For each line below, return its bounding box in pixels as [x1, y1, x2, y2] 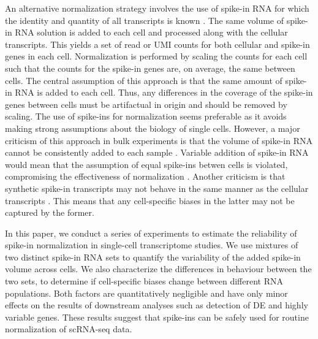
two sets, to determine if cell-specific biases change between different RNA [5, 275, 284, 288]
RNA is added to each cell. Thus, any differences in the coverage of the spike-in [15, 86, 313, 99]
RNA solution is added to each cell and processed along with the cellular [15, 26, 288, 39]
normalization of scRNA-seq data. [5, 322, 132, 335]
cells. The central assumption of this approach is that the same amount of [5, 74, 282, 86]
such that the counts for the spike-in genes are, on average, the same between [5, 61, 295, 74]
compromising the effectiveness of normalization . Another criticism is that [5, 170, 286, 183]
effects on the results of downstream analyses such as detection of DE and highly [5, 299, 308, 311]
